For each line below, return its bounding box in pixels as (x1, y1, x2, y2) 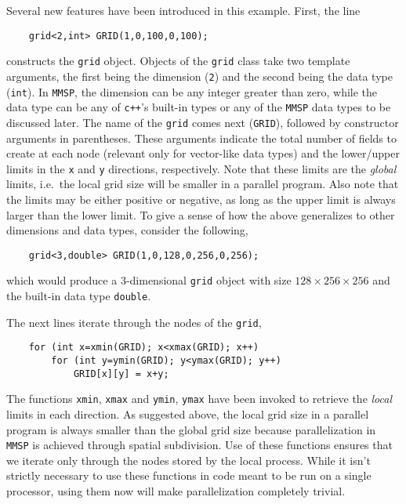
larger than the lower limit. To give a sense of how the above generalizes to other (6, 206, 395, 223)
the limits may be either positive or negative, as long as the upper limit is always (6, 190, 396, 207)
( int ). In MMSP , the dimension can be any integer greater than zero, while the (6, 83, 378, 100)
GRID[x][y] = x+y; (73, 368, 169, 379)
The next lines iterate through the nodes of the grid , (6, 314, 262, 330)
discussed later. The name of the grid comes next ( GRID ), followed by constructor (6, 114, 399, 130)
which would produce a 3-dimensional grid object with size (6, 272, 292, 288)
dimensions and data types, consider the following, (6, 222, 248, 238)
